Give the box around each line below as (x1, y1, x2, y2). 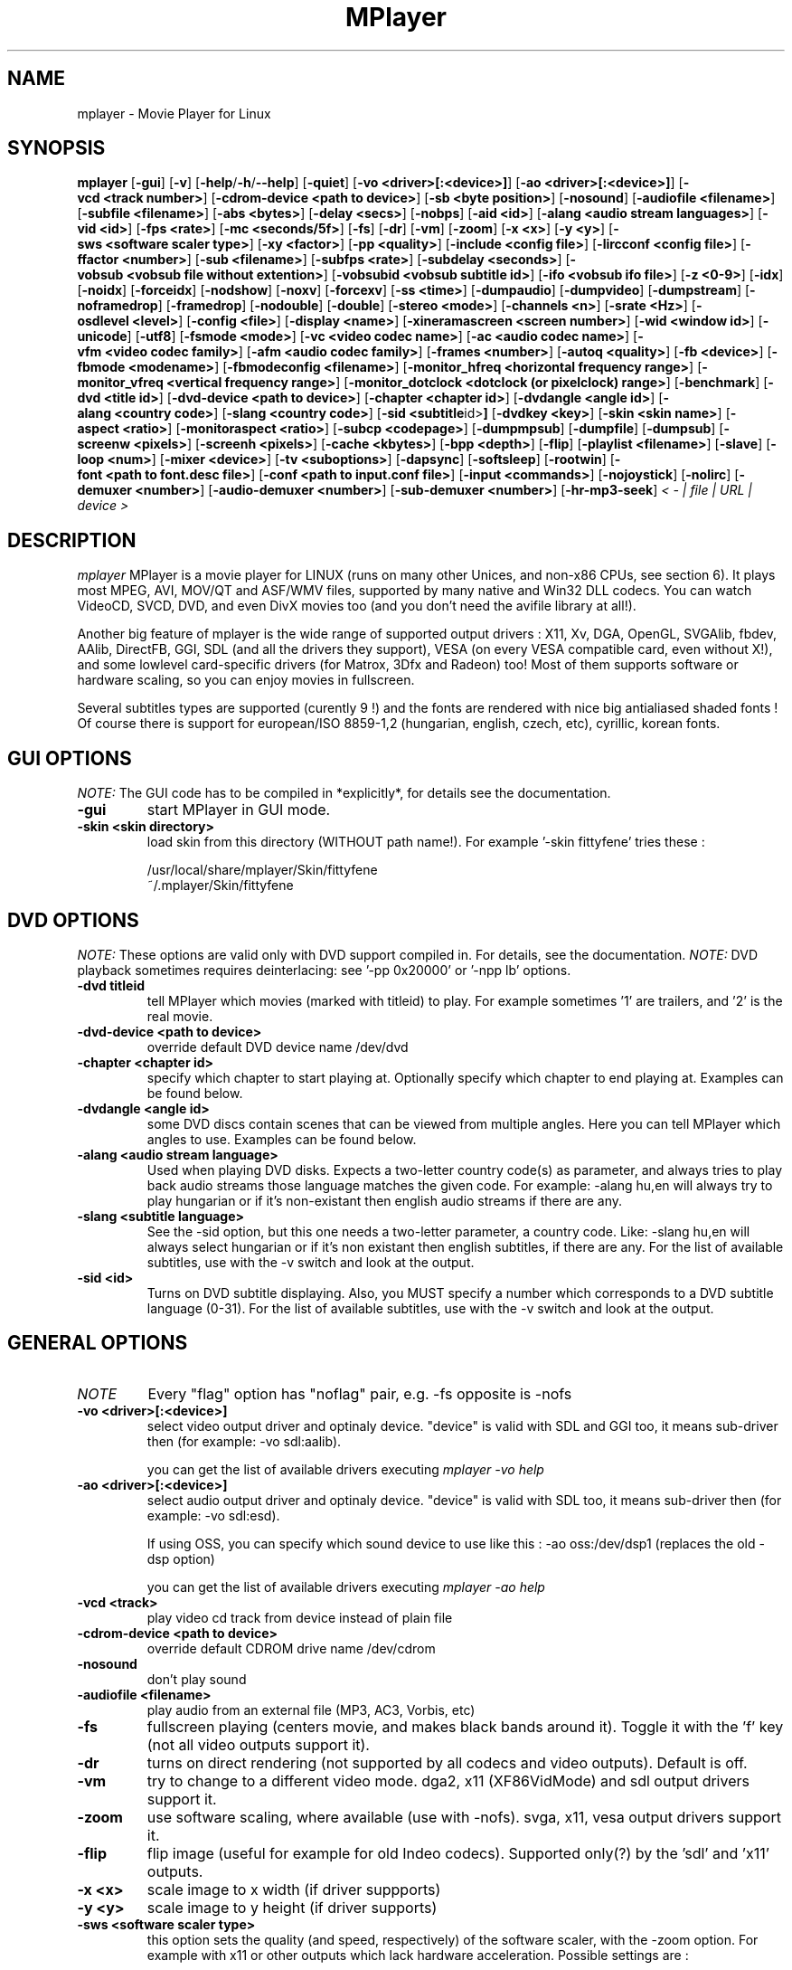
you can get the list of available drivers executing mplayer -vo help (146, 1461, 544, 1477)
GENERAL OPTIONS (7, 1331, 188, 1355)
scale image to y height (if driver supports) (146, 1898, 438, 1917)
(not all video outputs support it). (146, 1735, 370, 1754)
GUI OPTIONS (7, 746, 132, 770)
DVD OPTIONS (7, 908, 139, 932)
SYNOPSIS (7, 137, 106, 160)
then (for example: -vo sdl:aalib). (146, 1433, 342, 1449)
